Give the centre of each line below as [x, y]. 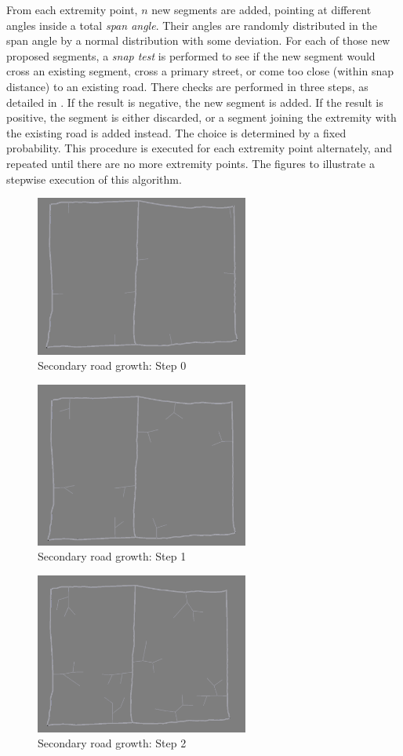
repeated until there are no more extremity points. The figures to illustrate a [191, 163]
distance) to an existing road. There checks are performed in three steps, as [187, 86]
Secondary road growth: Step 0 [112, 365]
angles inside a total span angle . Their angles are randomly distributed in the [192, 25]
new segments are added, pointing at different [261, 9]
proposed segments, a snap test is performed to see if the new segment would [191, 55]
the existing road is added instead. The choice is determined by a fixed [176, 132]
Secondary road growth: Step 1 [112, 556]
